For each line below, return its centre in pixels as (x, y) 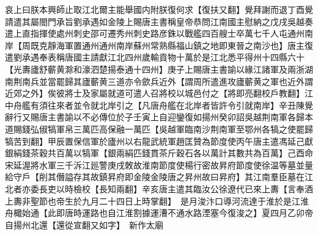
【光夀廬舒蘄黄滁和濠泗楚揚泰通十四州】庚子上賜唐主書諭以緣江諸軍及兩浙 (155, 69)
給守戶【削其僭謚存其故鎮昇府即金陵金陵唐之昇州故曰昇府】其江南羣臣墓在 (155, 177)
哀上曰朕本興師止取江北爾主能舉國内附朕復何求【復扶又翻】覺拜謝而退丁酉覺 (159, 9)
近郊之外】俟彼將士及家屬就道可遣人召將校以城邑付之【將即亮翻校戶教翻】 (155, 93)
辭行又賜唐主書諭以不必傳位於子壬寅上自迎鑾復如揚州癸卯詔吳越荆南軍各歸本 (159, 117)
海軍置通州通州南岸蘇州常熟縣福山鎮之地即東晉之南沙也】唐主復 (184, 45)
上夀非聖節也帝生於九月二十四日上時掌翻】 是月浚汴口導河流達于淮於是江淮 (157, 201)
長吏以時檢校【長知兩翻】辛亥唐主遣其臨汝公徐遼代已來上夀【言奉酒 (176, 188)
